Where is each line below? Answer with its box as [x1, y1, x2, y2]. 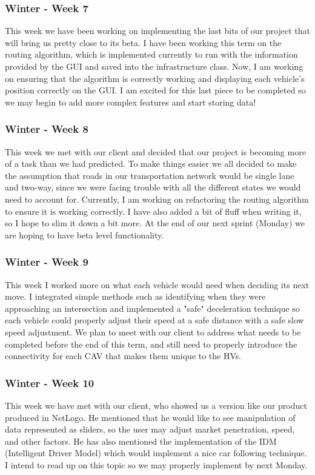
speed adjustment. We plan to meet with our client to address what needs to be [5, 325, 301, 338]
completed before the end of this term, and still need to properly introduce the [5, 337, 297, 350]
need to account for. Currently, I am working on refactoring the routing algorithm [5, 192, 309, 205]
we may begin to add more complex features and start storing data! [5, 95, 256, 108]
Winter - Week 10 [5, 375, 94, 390]
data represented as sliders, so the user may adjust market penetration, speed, [5, 423, 295, 436]
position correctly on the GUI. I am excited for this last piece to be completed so [5, 84, 306, 96]
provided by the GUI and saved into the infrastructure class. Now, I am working [5, 60, 303, 72]
